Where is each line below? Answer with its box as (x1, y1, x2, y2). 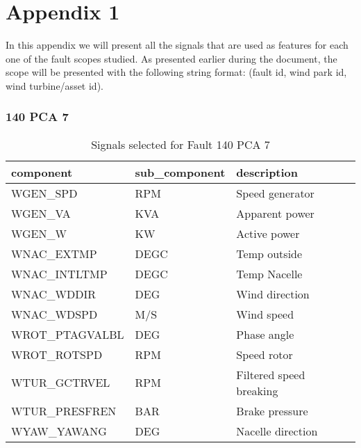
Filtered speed (236, 366, 305, 383)
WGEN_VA (11, 205, 71, 221)
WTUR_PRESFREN (11, 402, 117, 419)
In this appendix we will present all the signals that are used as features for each (6, 38, 349, 52)
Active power (236, 225, 300, 241)
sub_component (135, 163, 226, 180)
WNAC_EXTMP (11, 245, 97, 262)
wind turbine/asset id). (6, 78, 103, 93)
